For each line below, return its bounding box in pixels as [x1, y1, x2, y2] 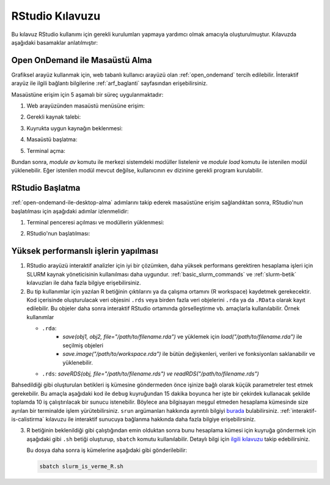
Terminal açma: [26, 147, 65, 154]
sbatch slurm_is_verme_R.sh [39, 463, 123, 470]
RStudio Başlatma [11, 183, 81, 193]
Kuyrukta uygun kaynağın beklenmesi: [26, 124, 123, 131]
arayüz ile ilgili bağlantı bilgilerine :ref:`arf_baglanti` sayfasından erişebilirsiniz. [11, 80, 208, 87]
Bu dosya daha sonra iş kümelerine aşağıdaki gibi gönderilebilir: [26, 446, 188, 454]
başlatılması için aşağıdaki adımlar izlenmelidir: [11, 207, 129, 215]
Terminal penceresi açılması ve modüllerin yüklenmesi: [26, 219, 164, 226]
